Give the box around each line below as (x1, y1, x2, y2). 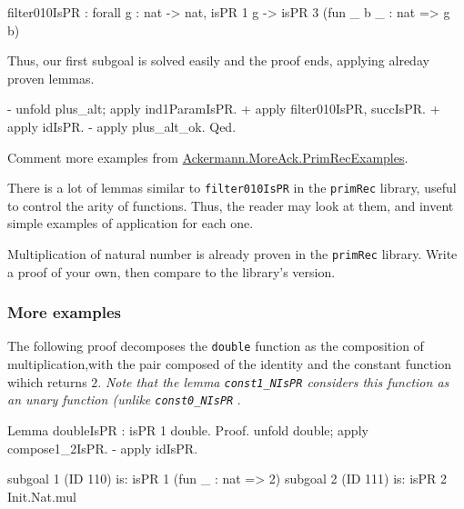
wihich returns (7, 372, 87, 391)
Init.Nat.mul (7, 486, 76, 505)
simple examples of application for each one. (7, 214, 254, 233)
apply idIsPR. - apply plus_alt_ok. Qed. (7, 116, 237, 135)
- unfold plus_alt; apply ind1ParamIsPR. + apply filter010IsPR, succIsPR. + (7, 99, 440, 118)
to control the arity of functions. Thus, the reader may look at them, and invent (7, 195, 454, 215)
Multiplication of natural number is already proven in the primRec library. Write (7, 245, 458, 263)
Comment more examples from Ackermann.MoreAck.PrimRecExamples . (7, 147, 409, 166)
